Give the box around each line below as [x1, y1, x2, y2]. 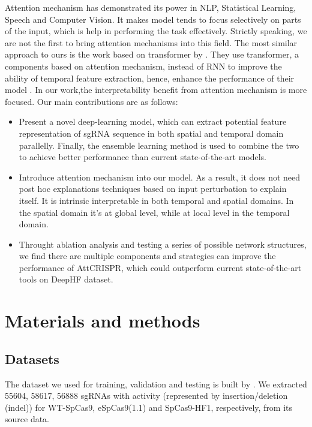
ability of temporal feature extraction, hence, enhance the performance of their [5, 71, 295, 84]
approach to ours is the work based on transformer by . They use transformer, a [5, 48, 299, 61]
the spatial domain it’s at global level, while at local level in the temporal [19, 206, 290, 218]
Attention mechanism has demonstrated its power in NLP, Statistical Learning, [5, 1, 296, 13]
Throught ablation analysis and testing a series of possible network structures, [19, 237, 307, 250]
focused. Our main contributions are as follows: [5, 95, 178, 107]
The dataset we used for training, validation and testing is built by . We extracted [5, 377, 307, 390]
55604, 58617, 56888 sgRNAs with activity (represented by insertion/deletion [5, 389, 288, 402]
